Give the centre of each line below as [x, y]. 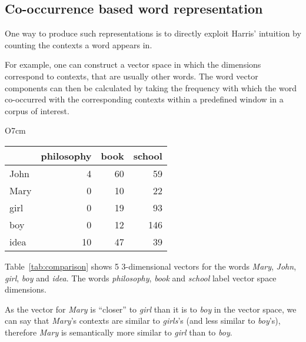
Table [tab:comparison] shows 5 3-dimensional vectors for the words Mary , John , [151, 266]
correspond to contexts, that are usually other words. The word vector [132, 76]
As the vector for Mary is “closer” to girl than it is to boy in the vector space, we [151, 309]
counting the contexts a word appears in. [79, 44]
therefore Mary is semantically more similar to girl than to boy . [119, 332]
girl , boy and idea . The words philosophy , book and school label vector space [141, 278]
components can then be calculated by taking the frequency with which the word [151, 87]
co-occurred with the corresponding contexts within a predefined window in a [144, 99]
